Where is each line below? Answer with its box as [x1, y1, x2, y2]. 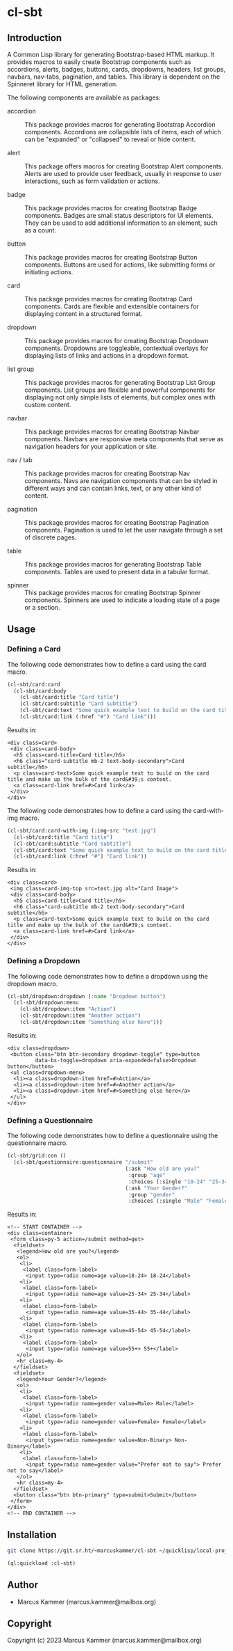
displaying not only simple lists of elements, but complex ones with [24, 393, 216, 401]
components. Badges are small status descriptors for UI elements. [24, 212, 214, 219]
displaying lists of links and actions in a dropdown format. [24, 351, 189, 359]
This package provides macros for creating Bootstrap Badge [24, 204, 198, 212]
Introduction [7, 32, 62, 44]
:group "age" [128, 1171, 166, 1178]
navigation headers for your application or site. [24, 443, 158, 450]
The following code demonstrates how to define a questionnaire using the [7, 1132, 218, 1140]
